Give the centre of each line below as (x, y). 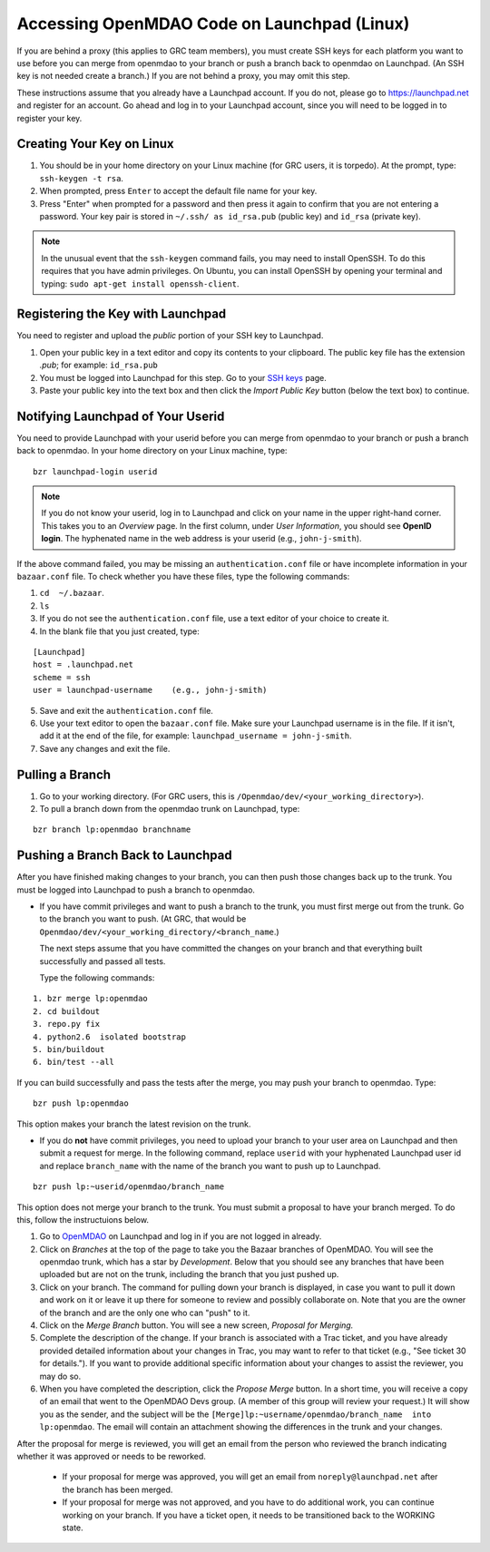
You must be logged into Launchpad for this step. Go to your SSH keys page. (183, 377)
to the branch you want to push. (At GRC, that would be (143, 919)
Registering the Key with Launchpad (122, 314)
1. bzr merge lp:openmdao (91, 999)
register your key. (49, 118)
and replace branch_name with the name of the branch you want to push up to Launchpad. (210, 1166)
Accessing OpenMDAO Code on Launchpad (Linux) (213, 24)
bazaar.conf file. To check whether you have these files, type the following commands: (183, 577)
